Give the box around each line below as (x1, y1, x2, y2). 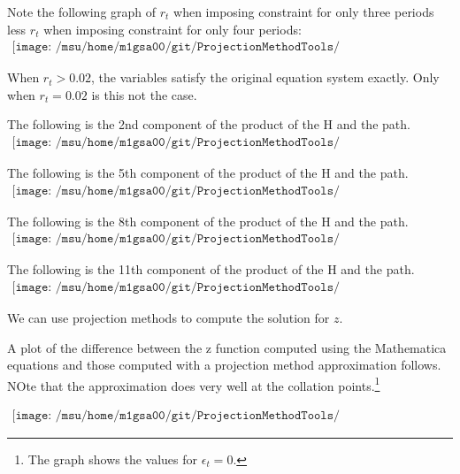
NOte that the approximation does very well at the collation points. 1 (7, 373, 380, 394)
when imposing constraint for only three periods (173, 3, 434, 20)
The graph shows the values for (27, 449, 198, 468)
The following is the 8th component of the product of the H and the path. (7, 211, 409, 230)
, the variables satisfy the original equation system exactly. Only (91, 68, 440, 87)
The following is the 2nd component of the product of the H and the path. (7, 115, 410, 134)
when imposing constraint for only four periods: (43, 19, 302, 38)
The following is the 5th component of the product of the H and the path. (7, 164, 409, 182)
